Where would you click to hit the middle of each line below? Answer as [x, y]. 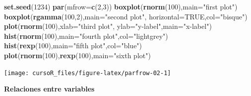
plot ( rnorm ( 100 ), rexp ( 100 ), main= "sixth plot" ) [77, 55]
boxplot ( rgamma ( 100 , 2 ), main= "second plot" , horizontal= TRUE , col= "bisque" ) [126, 16]
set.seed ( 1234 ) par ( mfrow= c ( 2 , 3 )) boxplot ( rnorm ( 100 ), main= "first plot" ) [121, 6]
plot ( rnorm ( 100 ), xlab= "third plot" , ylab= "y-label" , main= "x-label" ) [108, 26]
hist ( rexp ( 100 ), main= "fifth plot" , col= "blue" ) [73, 46]
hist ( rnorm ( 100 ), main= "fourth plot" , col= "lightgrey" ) [86, 36]
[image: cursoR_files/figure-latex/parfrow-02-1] [88, 73]
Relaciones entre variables [49, 89]
